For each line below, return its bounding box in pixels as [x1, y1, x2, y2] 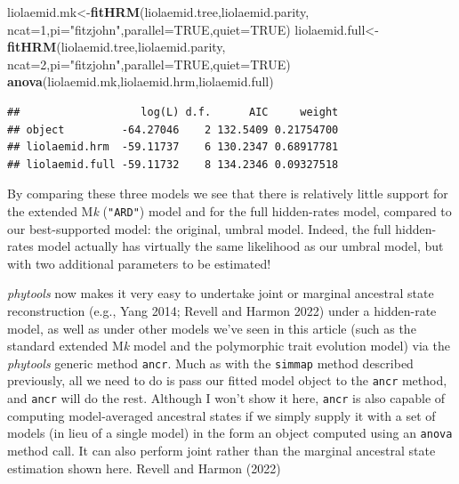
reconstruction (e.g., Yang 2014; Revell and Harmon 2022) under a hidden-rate [7, 301, 437, 319]
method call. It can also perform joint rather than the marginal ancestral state [7, 440, 436, 459]
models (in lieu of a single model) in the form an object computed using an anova [7, 423, 453, 442]
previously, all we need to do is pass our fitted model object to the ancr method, [7, 371, 447, 390]
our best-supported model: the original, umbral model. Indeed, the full [7, 219, 391, 238]
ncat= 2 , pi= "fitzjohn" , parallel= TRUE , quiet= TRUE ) [7, 54, 291, 73]
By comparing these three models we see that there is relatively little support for [7, 184, 448, 203]
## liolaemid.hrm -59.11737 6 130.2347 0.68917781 [7, 141, 339, 154]
